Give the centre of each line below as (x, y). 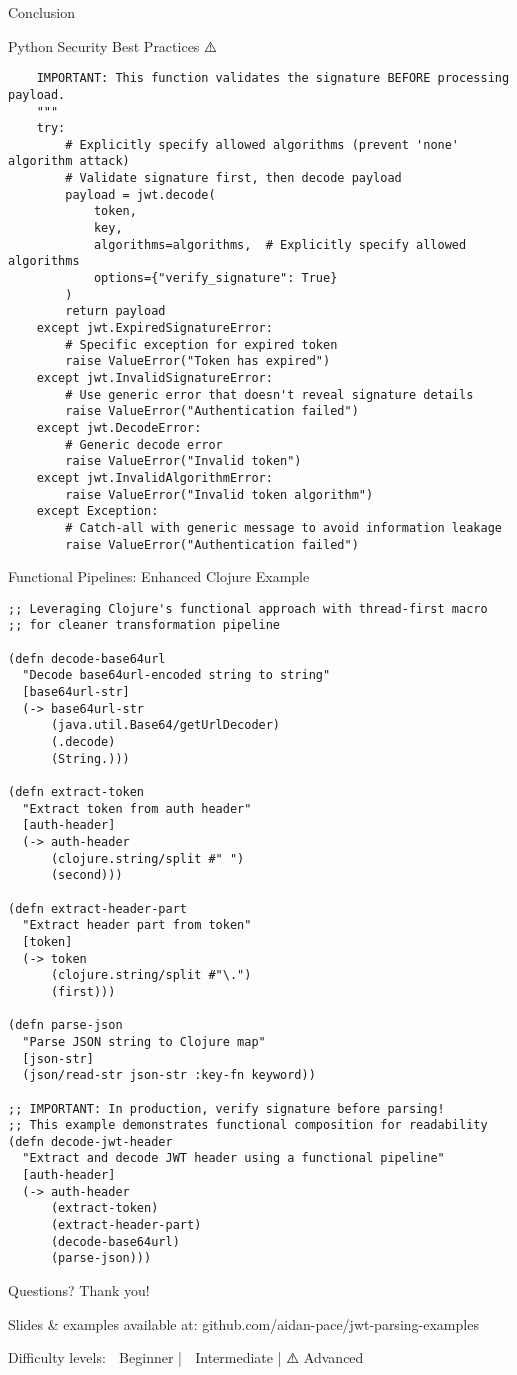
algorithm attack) (69, 161)
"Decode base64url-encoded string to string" (176, 675)
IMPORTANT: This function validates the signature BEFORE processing (273, 78)
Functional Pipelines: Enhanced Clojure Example (159, 576)
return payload (115, 311)
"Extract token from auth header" (137, 808)
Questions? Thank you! (79, 1290)
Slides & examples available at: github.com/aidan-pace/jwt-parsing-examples (243, 1323)
